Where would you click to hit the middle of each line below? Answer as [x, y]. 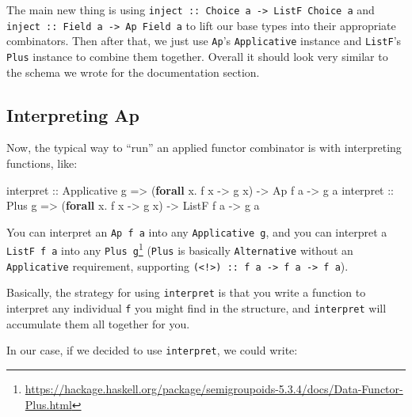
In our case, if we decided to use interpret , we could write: [152, 350]
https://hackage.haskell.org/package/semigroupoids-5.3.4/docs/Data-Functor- [214, 388]
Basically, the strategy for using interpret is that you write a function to [186, 292]
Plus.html [48, 404]
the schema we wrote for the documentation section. [133, 72]
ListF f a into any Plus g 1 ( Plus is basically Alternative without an [180, 249]
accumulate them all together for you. [98, 323]
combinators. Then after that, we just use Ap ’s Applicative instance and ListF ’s [204, 41]
